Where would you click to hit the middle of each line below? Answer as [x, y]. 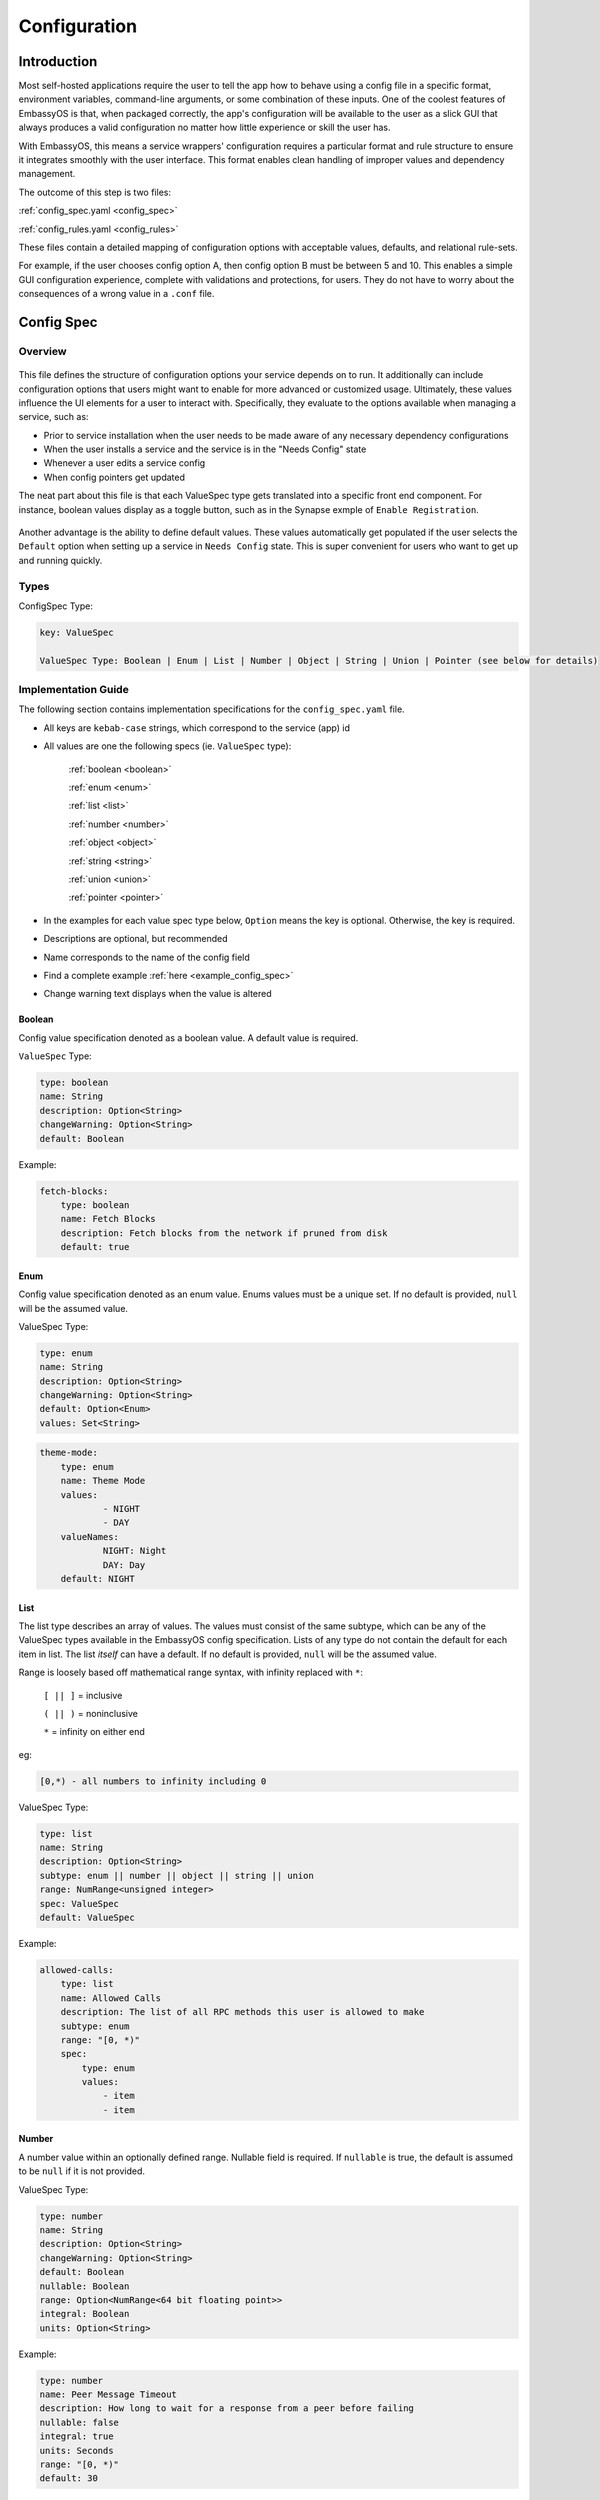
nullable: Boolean [84, 2286]
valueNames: [90, 1536]
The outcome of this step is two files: [95, 192]
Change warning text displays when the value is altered [157, 994]
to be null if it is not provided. [81, 2171]
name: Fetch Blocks [108, 1219]
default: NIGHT [97, 1578]
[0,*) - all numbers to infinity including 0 [153, 1781]
